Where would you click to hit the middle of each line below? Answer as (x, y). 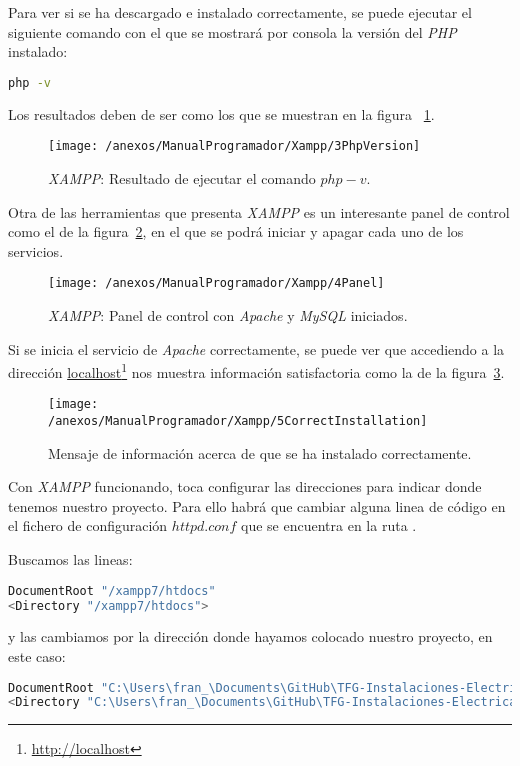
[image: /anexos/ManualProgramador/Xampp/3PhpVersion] (234, 146)
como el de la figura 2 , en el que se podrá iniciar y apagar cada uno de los (236, 231)
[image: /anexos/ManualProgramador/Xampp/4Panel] (216, 283)
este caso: (37, 656)
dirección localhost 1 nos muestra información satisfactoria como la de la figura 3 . (256, 370)
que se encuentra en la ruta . (329, 525)
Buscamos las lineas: (70, 559)
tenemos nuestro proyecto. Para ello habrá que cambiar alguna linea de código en (257, 505)
